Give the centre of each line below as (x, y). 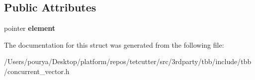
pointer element (30, 28)
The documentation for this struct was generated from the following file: (114, 44)
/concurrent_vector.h (37, 71)
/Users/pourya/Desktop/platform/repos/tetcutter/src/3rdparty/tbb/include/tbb (128, 61)
